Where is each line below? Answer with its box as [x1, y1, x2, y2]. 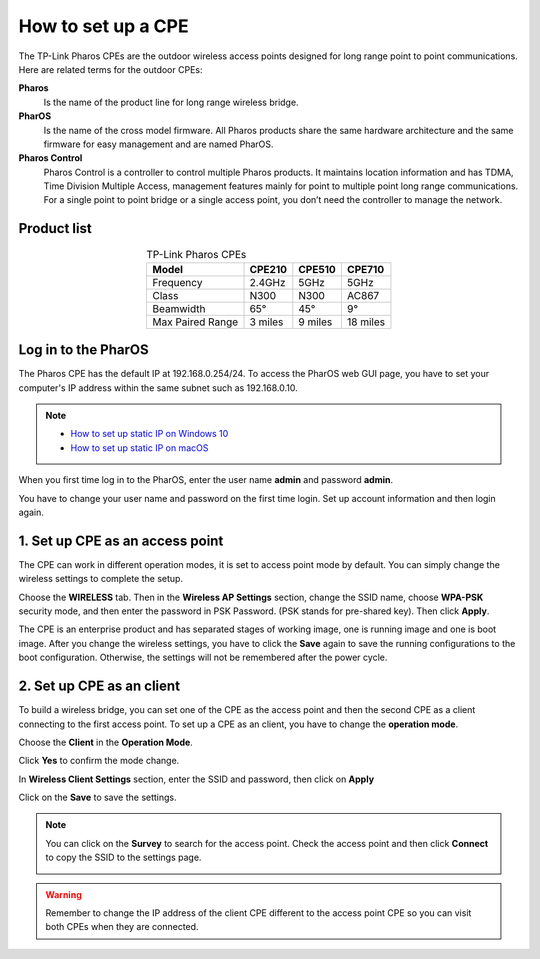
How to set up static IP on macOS [70, 441, 209, 454]
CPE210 [249, 262, 288, 276]
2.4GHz [249, 275, 286, 289]
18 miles [346, 315, 386, 329]
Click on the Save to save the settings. [18, 791, 177, 804]
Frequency [151, 275, 203, 289]
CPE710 [346, 262, 385, 276]
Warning [45, 888, 82, 900]
